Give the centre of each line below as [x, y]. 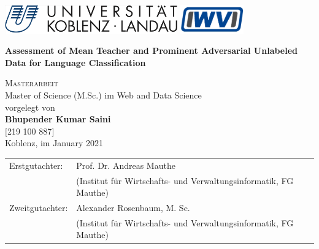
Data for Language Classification [75, 62]
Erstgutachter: [36, 165]
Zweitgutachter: [39, 208]
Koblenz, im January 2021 [54, 143]
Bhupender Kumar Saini [58, 119]
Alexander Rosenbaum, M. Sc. [133, 208]
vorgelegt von [30, 107]
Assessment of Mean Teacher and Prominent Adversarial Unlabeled [152, 50]
